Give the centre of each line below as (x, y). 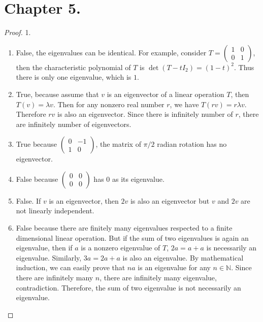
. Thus (244, 67)
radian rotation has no (192, 144)
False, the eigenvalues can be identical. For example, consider (111, 52)
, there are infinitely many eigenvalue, (158, 278)
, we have (184, 104)
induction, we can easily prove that (71, 267)
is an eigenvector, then (84, 200)
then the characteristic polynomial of (73, 67)
